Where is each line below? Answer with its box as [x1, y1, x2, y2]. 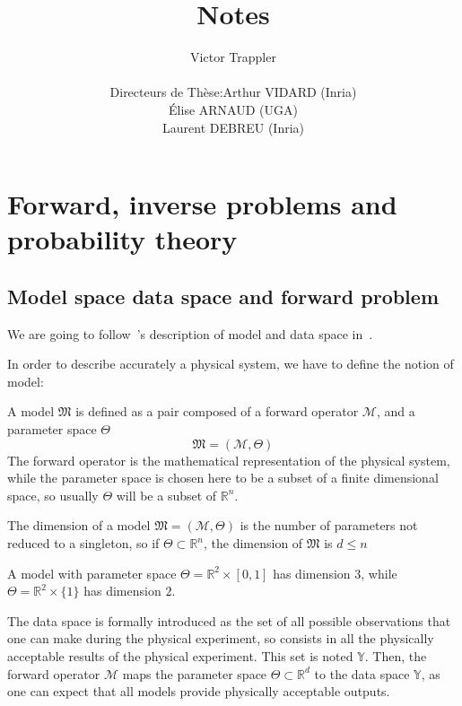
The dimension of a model [7, 516, 151, 535]
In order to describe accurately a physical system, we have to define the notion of [7, 354, 454, 373]
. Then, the [364, 646, 427, 665]
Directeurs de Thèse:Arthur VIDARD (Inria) [109, 83, 357, 101]
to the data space [314, 664, 410, 683]
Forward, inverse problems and [7, 186, 397, 222]
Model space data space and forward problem [7, 282, 440, 309]
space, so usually [7, 485, 99, 504]
